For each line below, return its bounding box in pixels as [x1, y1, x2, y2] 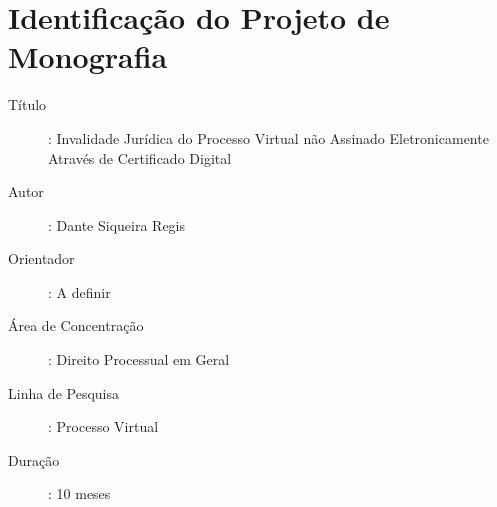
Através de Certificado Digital [48, 147, 232, 168]
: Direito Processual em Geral [48, 349, 230, 370]
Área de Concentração [8, 315, 144, 336]
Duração [8, 449, 60, 470]
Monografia [8, 36, 168, 77]
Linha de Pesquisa [8, 382, 119, 403]
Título [8, 94, 47, 115]
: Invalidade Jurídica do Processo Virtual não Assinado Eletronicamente [48, 127, 489, 148]
